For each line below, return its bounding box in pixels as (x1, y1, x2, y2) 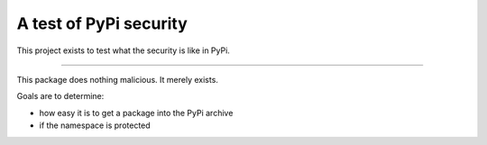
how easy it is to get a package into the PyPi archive (39, 107, 234, 118)
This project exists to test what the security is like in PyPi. (16, 45, 230, 56)
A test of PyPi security (16, 14, 188, 33)
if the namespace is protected (39, 120, 151, 131)
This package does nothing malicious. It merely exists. (16, 74, 218, 85)
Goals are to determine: (16, 91, 105, 102)
